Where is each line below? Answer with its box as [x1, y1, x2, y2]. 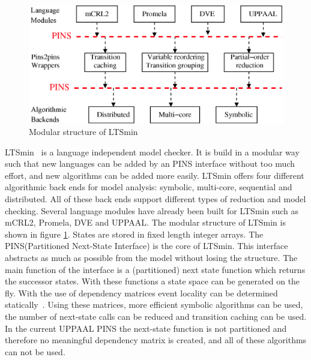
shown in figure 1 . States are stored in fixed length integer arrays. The [5, 227, 264, 240]
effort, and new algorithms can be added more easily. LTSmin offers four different [5, 169, 304, 181]
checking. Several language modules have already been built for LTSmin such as [5, 204, 298, 217]
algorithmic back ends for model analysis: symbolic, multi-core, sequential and [5, 181, 292, 193]
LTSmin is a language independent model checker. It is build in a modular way [5, 145, 300, 158]
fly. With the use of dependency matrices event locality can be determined [5, 286, 278, 299]
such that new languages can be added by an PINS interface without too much [5, 157, 295, 170]
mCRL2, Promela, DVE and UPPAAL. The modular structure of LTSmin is [5, 216, 286, 229]
